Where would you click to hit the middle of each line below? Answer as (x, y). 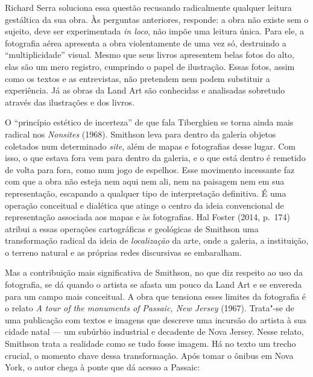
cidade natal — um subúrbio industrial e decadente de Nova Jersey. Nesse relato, (154, 331)
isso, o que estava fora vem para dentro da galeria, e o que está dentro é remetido (155, 158)
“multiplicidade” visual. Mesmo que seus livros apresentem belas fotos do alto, (150, 55)
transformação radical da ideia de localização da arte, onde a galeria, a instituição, (157, 240)
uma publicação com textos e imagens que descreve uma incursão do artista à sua (156, 319)
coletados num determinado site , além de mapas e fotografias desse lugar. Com (150, 146)
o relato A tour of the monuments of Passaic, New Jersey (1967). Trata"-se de (150, 308)
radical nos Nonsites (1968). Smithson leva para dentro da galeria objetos (141, 134)
